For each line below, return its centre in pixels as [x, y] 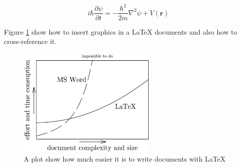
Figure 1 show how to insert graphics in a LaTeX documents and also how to [121, 31]
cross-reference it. [30, 41]
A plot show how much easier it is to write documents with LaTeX [125, 159]
